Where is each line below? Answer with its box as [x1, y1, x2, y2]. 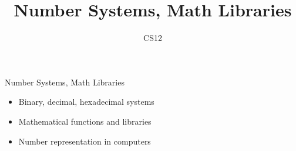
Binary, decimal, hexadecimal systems [18, 95, 154, 108]
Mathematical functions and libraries [18, 115, 152, 127]
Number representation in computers [18, 135, 151, 147]
